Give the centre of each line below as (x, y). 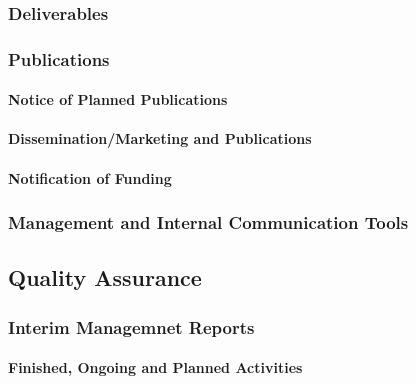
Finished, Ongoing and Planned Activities (155, 367)
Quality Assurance (105, 277)
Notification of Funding (90, 177)
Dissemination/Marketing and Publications (160, 138)
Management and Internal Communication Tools (208, 222)
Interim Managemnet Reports (131, 326)
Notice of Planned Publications (118, 99)
